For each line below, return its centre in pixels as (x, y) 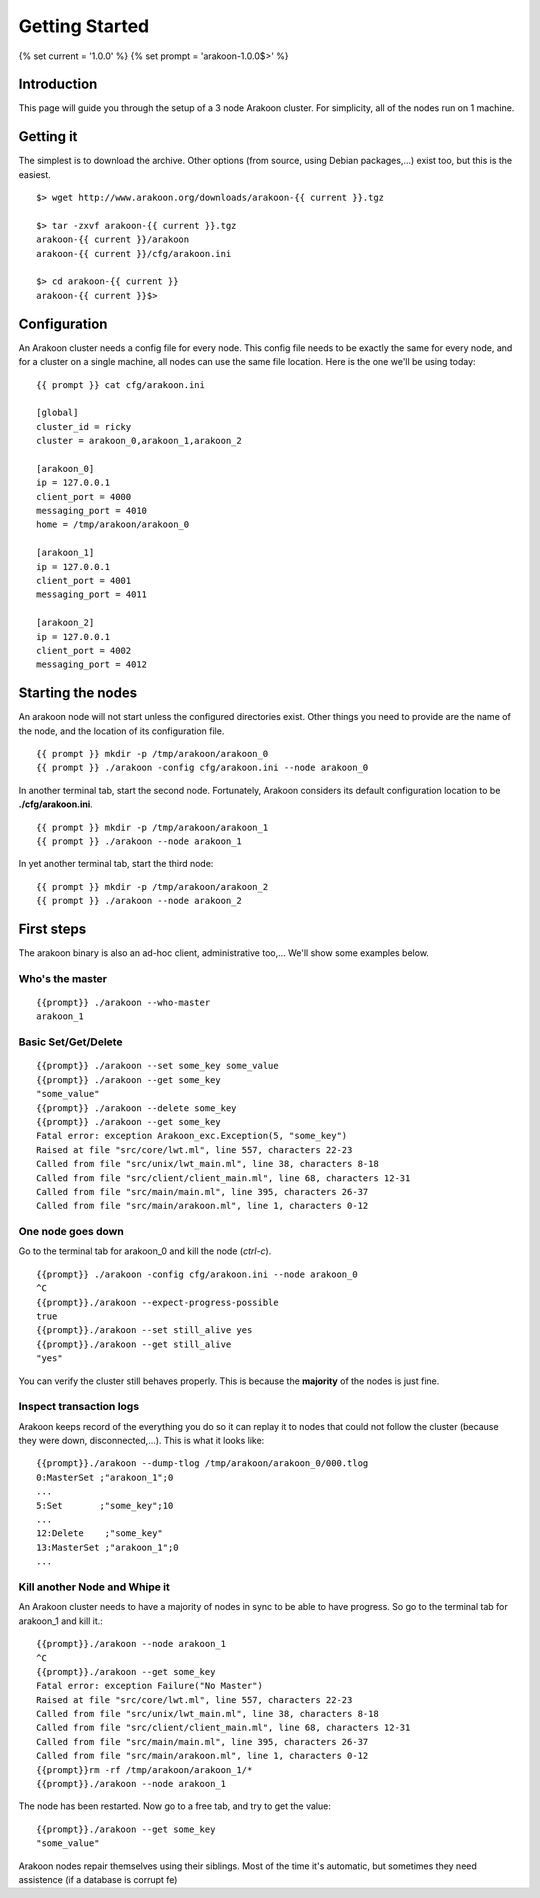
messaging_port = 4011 (92, 594)
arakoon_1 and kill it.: (61, 1621)
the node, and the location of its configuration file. (121, 731)
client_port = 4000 (84, 496)
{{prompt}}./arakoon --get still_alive (134, 1344)
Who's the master (62, 978)
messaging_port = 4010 (92, 511)
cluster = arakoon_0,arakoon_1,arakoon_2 (139, 441)
